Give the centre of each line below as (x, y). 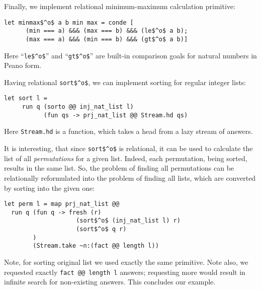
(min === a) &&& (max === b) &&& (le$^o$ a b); (107, 31)
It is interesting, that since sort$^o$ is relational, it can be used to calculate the (128, 148)
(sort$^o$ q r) (101, 229)
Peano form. (23, 65)
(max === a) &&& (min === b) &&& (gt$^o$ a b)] (107, 39)
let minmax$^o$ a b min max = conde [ (69, 22)
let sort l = (26, 98)
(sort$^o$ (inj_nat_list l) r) (128, 221)
